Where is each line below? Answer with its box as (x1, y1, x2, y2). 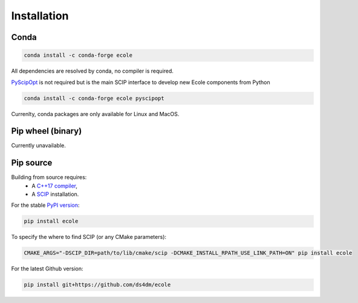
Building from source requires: (11, 174, 87, 181)
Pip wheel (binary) (11, 126, 82, 136)
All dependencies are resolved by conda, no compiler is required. (11, 67, 174, 75)
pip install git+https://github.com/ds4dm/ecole (24, 281, 171, 288)
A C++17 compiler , (31, 182, 78, 189)
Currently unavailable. (11, 142, 66, 149)
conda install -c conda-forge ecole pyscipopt (24, 94, 164, 102)
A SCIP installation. (31, 191, 79, 198)
